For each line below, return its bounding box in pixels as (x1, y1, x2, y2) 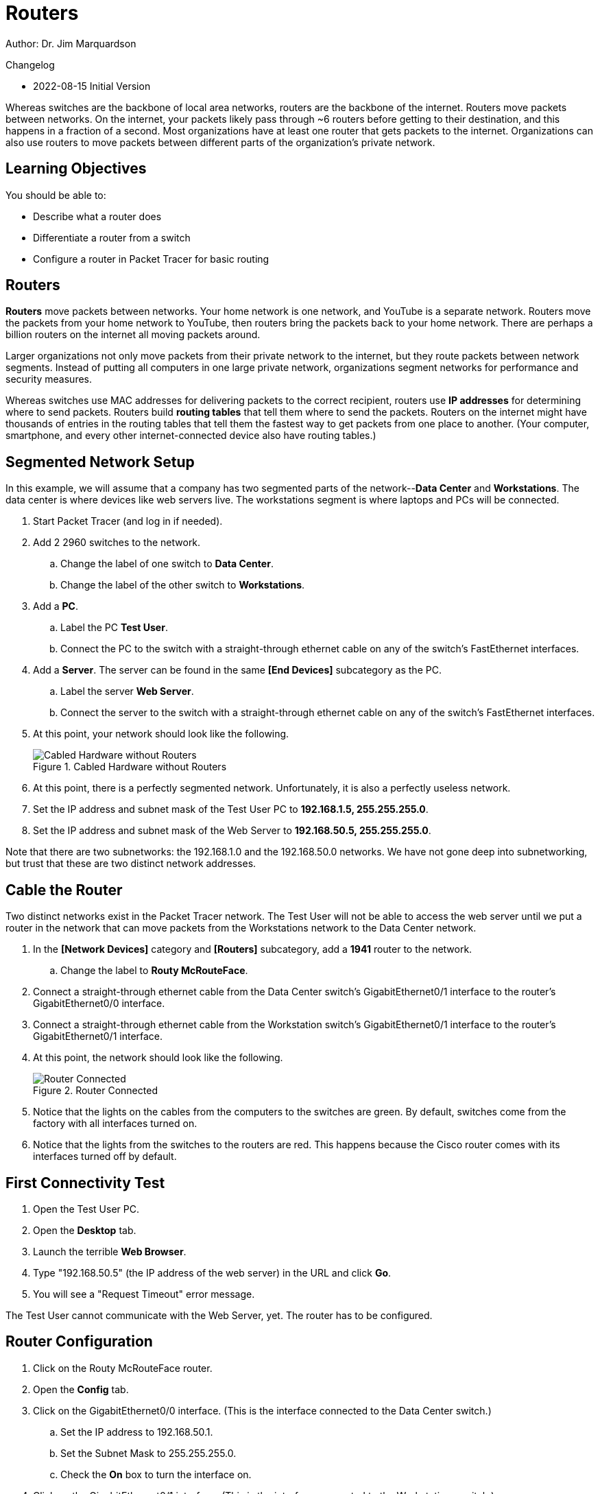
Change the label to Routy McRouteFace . (60, 964, 248, 977)
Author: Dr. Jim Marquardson (5, 37, 136, 49)
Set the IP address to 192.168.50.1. (60, 1425, 213, 1438)
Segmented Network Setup (5, 453, 195, 471)
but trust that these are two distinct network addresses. (5, 857, 256, 870)
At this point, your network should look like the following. (33, 728, 289, 740)
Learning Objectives (5, 160, 147, 178)
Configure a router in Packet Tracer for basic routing (33, 252, 269, 265)
